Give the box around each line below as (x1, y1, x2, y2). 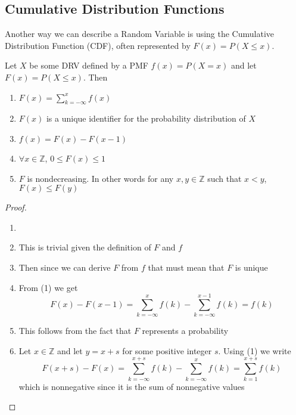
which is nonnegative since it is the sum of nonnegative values (18, 380, 245, 392)
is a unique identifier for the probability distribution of (46, 112, 246, 125)
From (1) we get (18, 281, 78, 293)
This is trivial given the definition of (18, 241, 151, 253)
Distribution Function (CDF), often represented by (5, 39, 191, 51)
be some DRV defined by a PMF (29, 59, 148, 72)
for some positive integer (122, 344, 212, 357)
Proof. (5, 201, 27, 213)
